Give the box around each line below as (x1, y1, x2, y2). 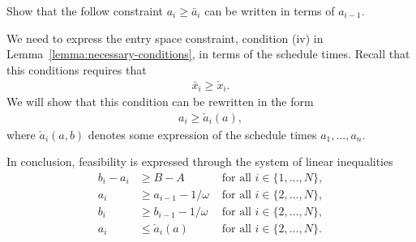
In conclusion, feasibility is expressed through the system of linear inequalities (6, 153, 393, 170)
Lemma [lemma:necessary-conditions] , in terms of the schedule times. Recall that (6, 45, 410, 62)
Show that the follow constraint (6, 2, 164, 19)
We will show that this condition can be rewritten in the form (6, 93, 314, 110)
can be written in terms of (204, 2, 335, 19)
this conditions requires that (6, 61, 147, 78)
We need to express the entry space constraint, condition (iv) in (6, 29, 324, 46)
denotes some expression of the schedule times (88, 125, 317, 142)
